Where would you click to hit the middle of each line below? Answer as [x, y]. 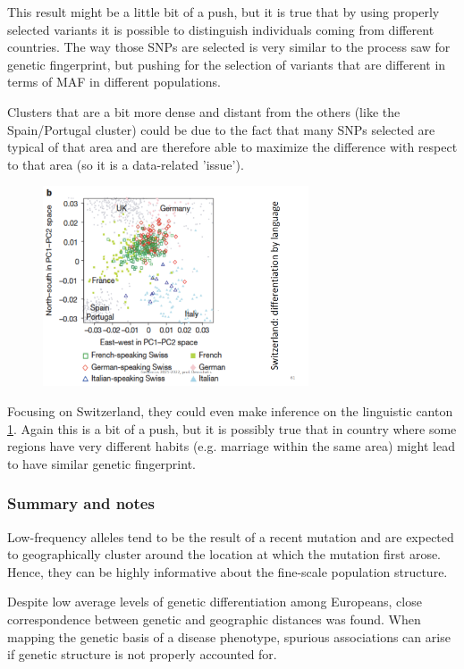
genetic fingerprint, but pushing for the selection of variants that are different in [227, 64]
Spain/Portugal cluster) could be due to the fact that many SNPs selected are [221, 129]
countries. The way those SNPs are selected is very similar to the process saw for [229, 47]
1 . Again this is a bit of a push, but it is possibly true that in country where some [232, 428]
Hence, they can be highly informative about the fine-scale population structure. [228, 571]
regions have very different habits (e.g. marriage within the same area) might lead [231, 446]
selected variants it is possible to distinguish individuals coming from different [221, 29]
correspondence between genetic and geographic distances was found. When [214, 619]
